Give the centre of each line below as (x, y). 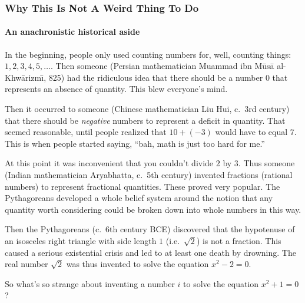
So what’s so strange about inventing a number (90, 283)
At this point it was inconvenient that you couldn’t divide (109, 163)
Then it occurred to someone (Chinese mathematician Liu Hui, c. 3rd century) (147, 109)
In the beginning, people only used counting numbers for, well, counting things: (148, 54)
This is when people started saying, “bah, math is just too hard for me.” (135, 143)
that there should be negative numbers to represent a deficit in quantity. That (145, 120)
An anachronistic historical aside (72, 32)
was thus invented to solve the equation (137, 264)
